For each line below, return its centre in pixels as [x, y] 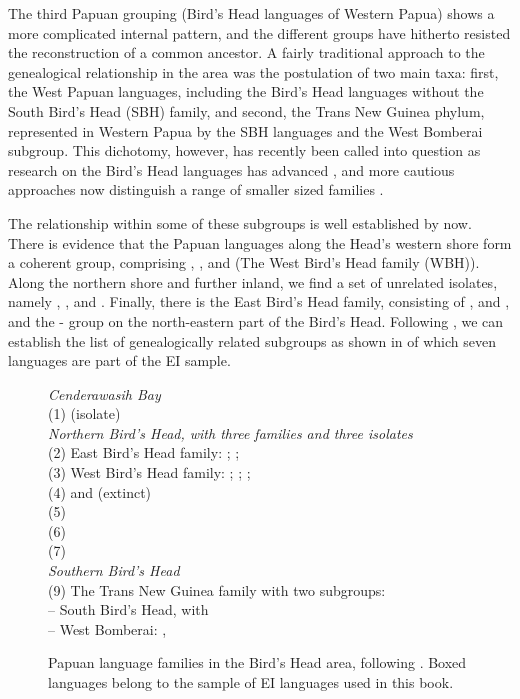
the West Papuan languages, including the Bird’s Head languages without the [246, 91]
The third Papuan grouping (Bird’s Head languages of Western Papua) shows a [251, 13]
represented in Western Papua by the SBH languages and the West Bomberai [245, 130]
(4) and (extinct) [100, 491]
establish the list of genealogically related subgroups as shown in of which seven [252, 340]
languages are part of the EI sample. [119, 360]
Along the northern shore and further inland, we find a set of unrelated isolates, [253, 281]
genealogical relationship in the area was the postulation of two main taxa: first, [253, 71]
